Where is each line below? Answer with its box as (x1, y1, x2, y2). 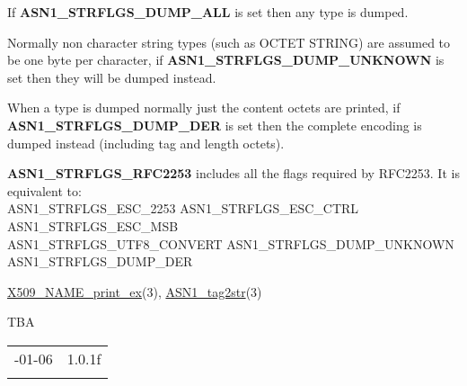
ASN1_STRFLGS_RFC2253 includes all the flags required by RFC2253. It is (7, 164, 460, 183)
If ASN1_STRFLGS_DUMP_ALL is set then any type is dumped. (7, 3, 409, 21)
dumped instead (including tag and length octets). (7, 133, 285, 152)
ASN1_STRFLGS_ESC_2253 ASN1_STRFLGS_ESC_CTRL (7, 199, 359, 218)
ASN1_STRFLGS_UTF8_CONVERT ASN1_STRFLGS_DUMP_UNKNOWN (7, 234, 454, 253)
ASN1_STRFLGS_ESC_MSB (7, 216, 179, 235)
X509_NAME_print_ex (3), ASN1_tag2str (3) (7, 282, 262, 301)
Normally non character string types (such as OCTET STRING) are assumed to (7, 32, 451, 51)
